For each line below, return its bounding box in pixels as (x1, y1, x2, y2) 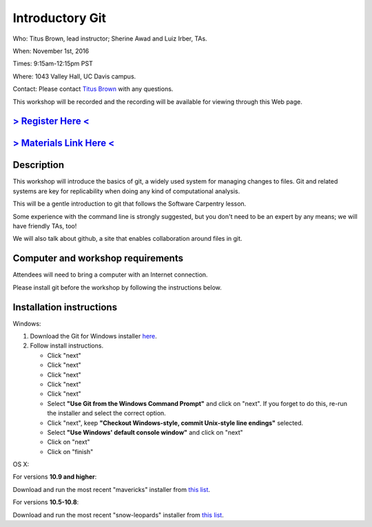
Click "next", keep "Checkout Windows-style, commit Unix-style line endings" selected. (47, 418, 304, 427)
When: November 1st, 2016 (12, 47, 90, 55)
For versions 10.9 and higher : (12, 473, 97, 481)
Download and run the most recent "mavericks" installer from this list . (12, 485, 210, 493)
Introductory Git (12, 10, 107, 25)
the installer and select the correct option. (47, 409, 167, 418)
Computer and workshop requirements (12, 252, 184, 264)
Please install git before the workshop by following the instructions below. (12, 283, 222, 292)
